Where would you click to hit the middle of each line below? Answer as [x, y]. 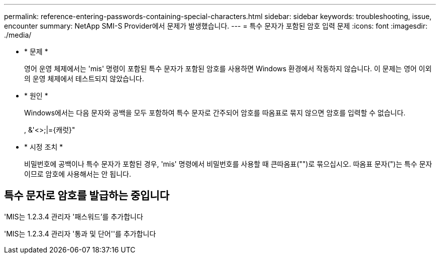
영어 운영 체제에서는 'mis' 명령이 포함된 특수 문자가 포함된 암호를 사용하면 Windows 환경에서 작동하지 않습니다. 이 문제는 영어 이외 [228, 69]
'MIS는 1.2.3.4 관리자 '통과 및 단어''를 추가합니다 [80, 233]
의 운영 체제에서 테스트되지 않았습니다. [84, 79]
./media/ [18, 35]
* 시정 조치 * [44, 147]
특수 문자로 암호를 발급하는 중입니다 [87, 196]
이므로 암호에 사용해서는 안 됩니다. [78, 174]
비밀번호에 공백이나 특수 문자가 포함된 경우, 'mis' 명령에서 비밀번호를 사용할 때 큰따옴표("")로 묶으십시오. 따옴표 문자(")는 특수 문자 [228, 164]
